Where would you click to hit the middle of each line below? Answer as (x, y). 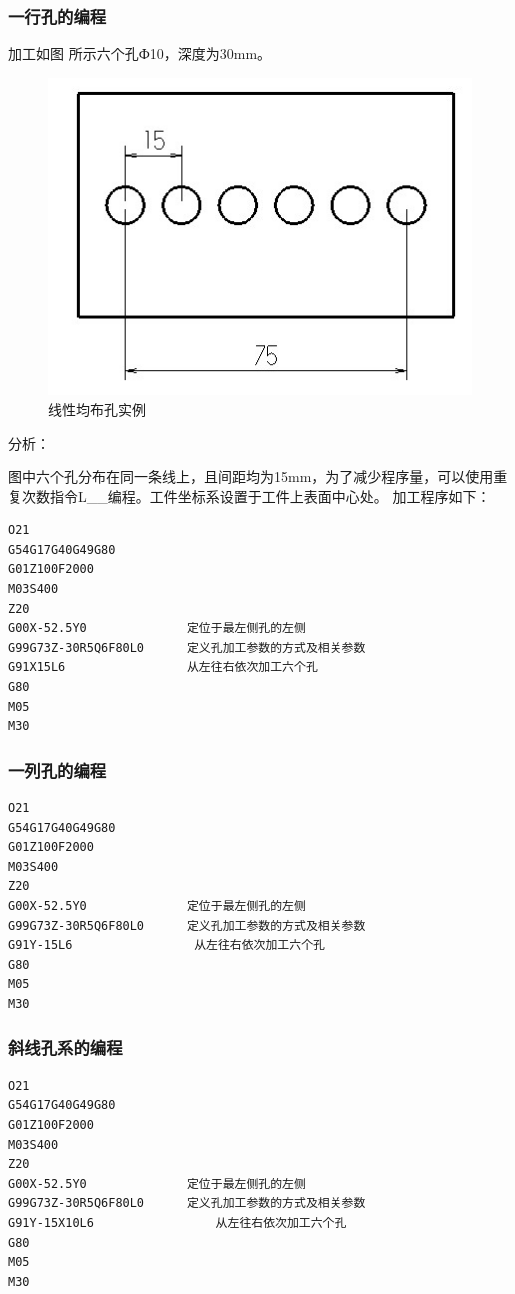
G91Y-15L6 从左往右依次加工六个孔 (166, 945)
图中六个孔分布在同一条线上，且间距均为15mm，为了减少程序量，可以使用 (251, 476)
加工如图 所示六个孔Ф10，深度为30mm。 (140, 53)
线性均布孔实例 (97, 408)
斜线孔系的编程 (65, 1047)
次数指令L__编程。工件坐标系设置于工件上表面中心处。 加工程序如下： (256, 495)
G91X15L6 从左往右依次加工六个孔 (163, 667)
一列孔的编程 (57, 769)
